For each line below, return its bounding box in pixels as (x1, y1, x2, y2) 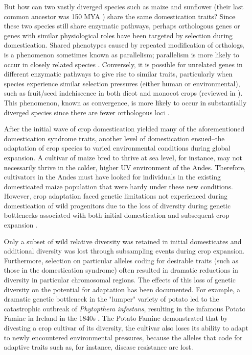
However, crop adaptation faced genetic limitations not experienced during (4, 191, 228, 201)
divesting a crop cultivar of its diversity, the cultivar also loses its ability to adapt (4, 323, 249, 332)
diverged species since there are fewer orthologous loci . (4, 107, 170, 117)
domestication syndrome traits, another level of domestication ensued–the (4, 133, 225, 143)
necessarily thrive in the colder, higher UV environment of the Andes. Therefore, (4, 162, 246, 172)
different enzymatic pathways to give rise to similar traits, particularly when (4, 69, 233, 79)
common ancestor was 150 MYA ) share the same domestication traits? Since (4, 11, 235, 21)
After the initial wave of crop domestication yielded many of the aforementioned (4, 124, 245, 134)
